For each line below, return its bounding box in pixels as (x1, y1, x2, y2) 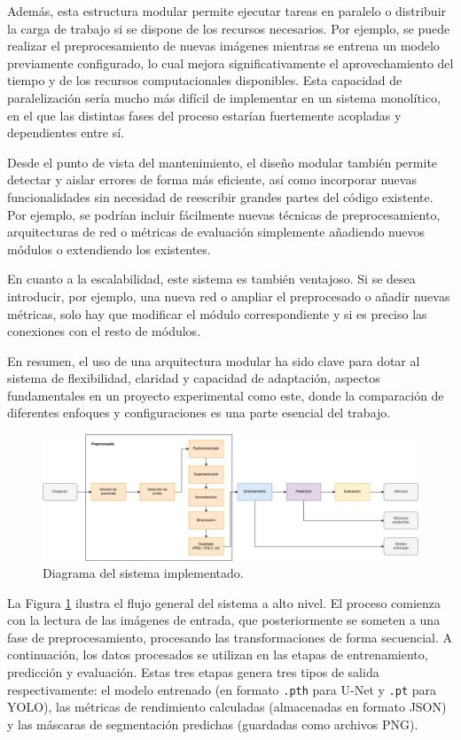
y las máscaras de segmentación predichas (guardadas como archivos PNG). (7, 714, 418, 733)
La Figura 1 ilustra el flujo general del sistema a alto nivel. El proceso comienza (7, 593, 441, 611)
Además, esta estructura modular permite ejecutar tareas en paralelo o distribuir (7, 2, 447, 19)
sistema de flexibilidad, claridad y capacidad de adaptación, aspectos (7, 369, 380, 387)
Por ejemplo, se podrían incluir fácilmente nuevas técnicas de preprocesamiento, (7, 205, 441, 223)
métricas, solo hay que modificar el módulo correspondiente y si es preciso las (7, 304, 427, 323)
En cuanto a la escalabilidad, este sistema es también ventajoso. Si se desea (7, 269, 416, 288)
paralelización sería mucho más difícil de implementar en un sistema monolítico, (7, 88, 441, 106)
